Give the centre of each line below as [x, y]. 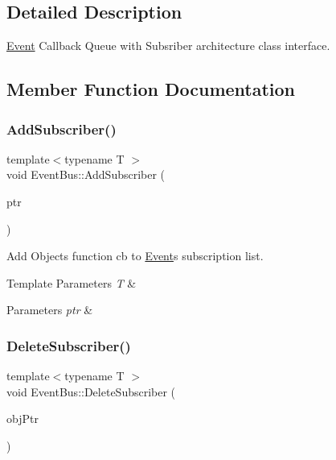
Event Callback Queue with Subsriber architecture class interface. [168, 46]
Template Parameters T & [72, 282]
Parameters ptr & [50, 310]
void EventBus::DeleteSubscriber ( [91, 391]
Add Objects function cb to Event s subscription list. [135, 256]
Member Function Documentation [151, 89]
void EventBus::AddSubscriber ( [86, 174]
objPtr [23, 419]
